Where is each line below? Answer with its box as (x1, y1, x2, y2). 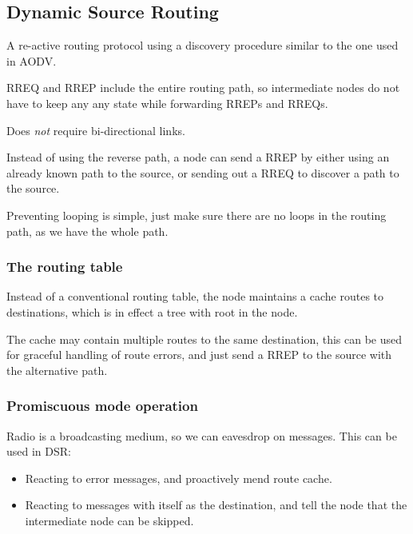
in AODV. (6, 52, 57, 69)
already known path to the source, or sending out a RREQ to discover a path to (6, 164, 399, 181)
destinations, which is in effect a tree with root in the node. (6, 303, 298, 320)
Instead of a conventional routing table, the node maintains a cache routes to (6, 288, 384, 305)
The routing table (6, 257, 123, 277)
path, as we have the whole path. (6, 222, 169, 239)
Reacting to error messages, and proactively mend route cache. (25, 469, 332, 486)
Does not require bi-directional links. (6, 122, 185, 138)
